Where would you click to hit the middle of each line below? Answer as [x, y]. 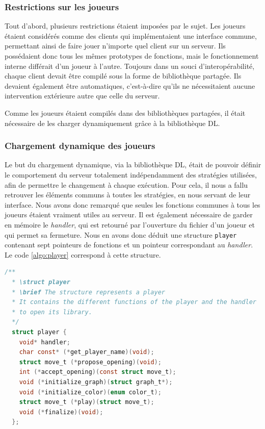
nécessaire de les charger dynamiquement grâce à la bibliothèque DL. [112, 123]
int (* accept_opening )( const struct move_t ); [98, 372]
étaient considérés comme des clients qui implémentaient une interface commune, [131, 35]
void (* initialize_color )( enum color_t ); [90, 392]
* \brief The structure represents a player [88, 292]
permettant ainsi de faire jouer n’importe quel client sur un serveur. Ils [115, 46]
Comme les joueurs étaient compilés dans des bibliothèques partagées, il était [125, 112]
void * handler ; [45, 342]
